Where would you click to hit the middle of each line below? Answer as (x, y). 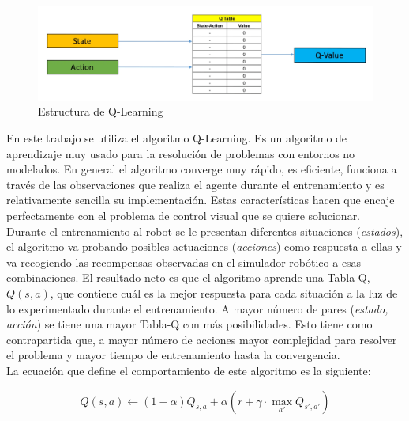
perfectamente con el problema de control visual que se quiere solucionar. (184, 215)
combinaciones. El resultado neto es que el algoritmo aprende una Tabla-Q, (188, 277)
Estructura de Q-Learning (101, 111)
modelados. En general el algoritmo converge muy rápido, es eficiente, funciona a (202, 169)
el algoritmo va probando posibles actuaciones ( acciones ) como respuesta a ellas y (204, 247)
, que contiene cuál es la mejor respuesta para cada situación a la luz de (224, 292)
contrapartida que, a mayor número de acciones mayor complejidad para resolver (202, 339)
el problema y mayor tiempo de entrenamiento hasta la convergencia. (173, 355)
